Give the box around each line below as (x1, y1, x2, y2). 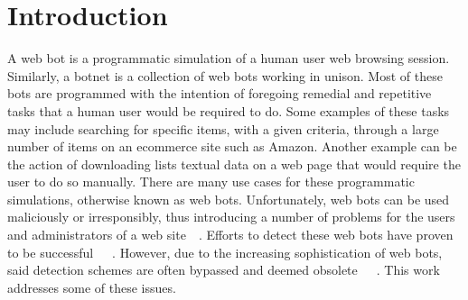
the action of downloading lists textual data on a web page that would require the (7, 154, 461, 173)
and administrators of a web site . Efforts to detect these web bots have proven (7, 225, 454, 244)
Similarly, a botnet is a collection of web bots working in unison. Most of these (7, 66, 443, 85)
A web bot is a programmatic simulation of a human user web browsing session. (7, 49, 450, 68)
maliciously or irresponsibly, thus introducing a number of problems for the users (7, 207, 455, 226)
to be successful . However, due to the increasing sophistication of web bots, (7, 242, 443, 261)
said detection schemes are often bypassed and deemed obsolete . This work (7, 260, 440, 279)
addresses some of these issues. (7, 277, 176, 296)
